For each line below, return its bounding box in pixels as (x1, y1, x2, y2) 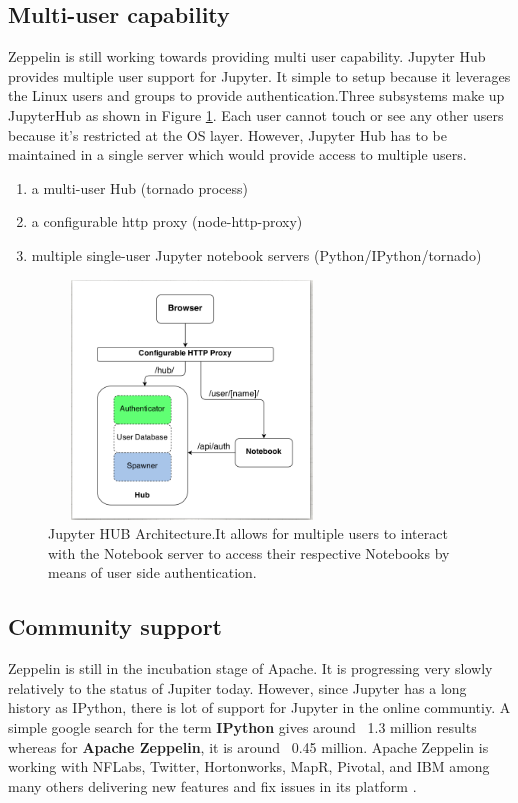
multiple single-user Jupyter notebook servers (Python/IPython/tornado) (31, 244, 482, 265)
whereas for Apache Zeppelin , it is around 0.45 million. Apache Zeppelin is (8, 736, 489, 757)
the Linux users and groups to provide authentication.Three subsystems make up (8, 85, 505, 106)
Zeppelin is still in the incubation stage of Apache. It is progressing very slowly (8, 658, 493, 679)
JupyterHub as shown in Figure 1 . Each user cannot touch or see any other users (8, 104, 504, 125)
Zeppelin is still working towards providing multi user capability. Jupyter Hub (8, 46, 486, 67)
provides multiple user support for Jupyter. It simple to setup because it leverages (8, 65, 511, 86)
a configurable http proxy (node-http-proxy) (31, 211, 303, 232)
